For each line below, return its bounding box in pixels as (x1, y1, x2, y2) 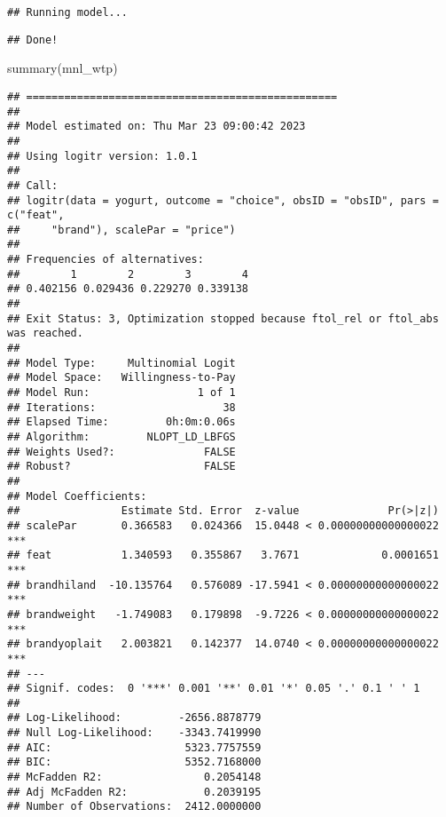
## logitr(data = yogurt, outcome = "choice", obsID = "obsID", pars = (7, 194, 439, 207)
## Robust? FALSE (7, 460, 236, 473)
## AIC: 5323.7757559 (7, 741, 262, 754)
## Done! (7, 33, 59, 46)
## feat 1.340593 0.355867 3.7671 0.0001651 (7, 549, 439, 562)
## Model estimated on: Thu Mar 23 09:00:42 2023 (7, 120, 306, 133)
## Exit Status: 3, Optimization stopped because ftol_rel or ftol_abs (7, 312, 439, 325)
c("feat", (7, 209, 65, 222)
